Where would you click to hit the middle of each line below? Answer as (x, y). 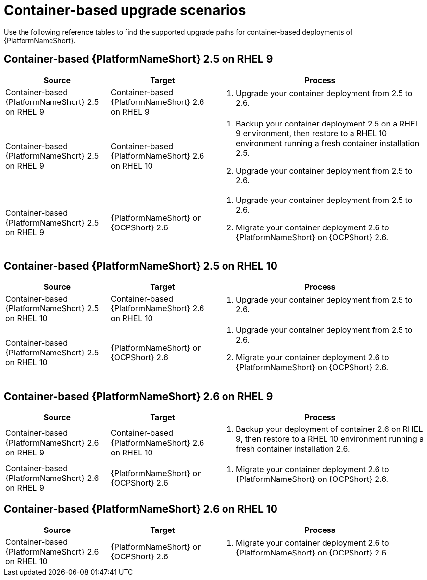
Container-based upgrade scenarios (125, 10)
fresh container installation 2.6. (293, 449)
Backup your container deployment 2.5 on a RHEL (328, 123)
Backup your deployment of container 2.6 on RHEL (329, 429)
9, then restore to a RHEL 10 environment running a (330, 439)
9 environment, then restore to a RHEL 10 (312, 133)
